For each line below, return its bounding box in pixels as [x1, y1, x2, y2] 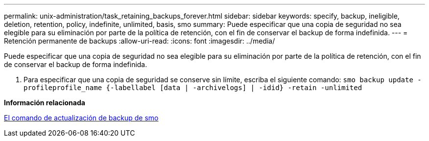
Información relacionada [4, 98, 85, 107]
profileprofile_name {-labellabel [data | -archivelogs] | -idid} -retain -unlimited [24, 84, 362, 92]
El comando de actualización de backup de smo [4, 114, 159, 122]
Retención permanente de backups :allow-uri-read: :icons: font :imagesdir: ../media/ [4, 37, 275, 45]
